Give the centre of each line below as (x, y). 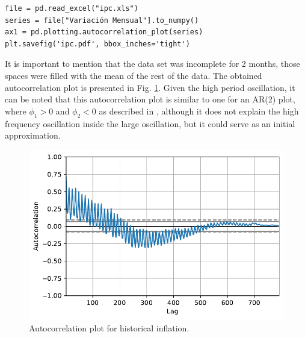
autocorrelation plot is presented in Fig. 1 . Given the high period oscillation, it (150, 87)
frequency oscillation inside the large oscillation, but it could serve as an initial (150, 123)
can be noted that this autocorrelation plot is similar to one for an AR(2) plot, (150, 99)
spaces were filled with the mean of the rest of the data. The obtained (134, 75)
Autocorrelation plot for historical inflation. (109, 328)
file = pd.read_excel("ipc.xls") (72, 8)
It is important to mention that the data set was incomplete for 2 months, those (152, 64)
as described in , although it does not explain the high (199, 111)
